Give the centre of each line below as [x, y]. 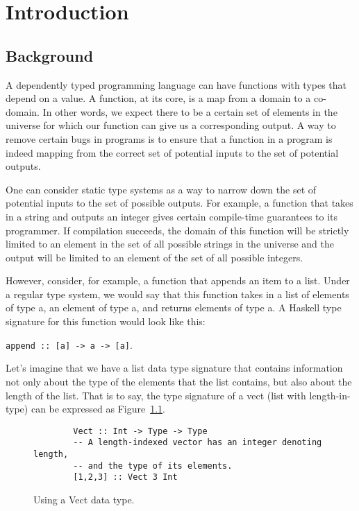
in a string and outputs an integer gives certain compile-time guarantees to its [172, 216]
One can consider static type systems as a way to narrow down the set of [161, 189]
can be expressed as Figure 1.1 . [98, 409]
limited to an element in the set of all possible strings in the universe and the [170, 244]
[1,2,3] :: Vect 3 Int [125, 477]
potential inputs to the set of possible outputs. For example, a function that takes [179, 203]
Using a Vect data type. [84, 499]
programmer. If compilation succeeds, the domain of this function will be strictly [177, 230]
